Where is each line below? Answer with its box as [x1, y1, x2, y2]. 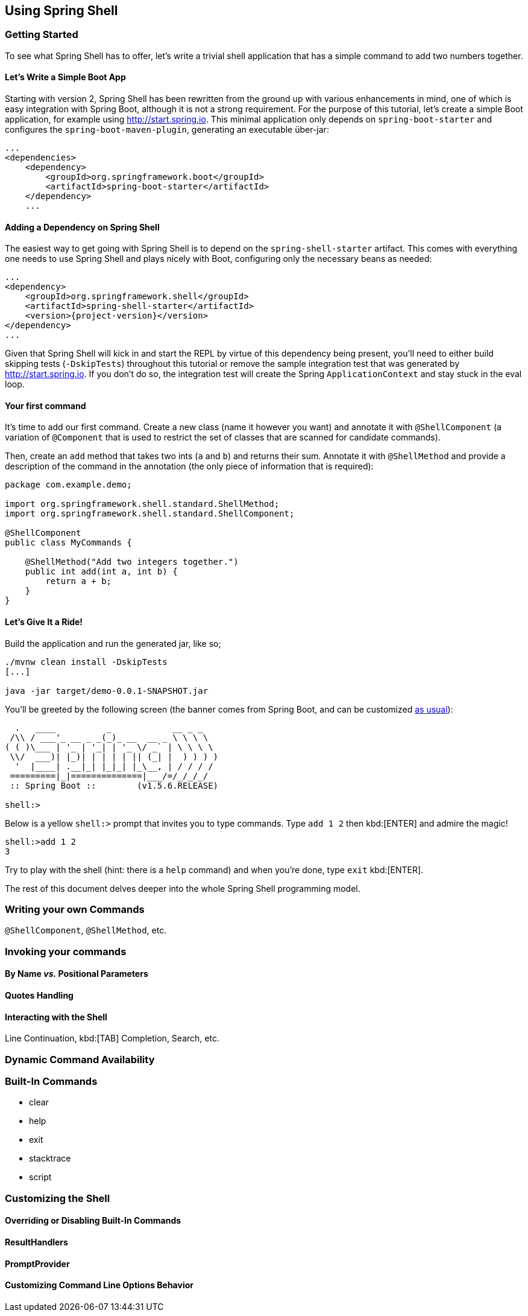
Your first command [5, 400, 86, 411]
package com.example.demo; [5, 480, 132, 490]
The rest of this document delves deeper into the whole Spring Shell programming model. [5, 883, 360, 894]
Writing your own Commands [5, 903, 145, 916]
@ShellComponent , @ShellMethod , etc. [5, 925, 167, 936]
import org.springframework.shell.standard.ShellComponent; [5, 509, 295, 519]
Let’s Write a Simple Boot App [5, 72, 126, 83]
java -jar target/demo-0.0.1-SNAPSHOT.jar [5, 685, 209, 696]
